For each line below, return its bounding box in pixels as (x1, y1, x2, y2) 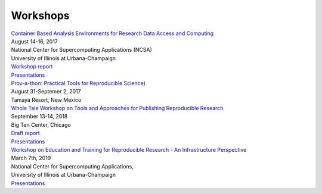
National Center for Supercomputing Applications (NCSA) (11, 46, 152, 54)
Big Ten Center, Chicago (11, 121, 71, 128)
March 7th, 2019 (11, 155, 51, 162)
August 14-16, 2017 (11, 37, 58, 45)
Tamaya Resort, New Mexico (11, 96, 82, 104)
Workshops (11, 9, 70, 22)
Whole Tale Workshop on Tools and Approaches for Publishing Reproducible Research (11, 105, 224, 112)
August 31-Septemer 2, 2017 (11, 88, 81, 95)
